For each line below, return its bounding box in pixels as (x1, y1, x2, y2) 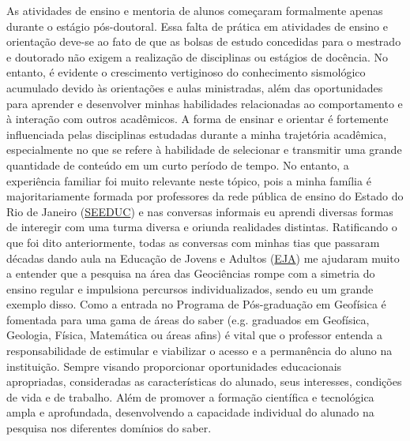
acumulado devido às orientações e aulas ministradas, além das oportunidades (6, 79, 383, 95)
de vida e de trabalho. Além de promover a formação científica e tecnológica (6, 388, 374, 405)
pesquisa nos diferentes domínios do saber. (6, 420, 212, 436)
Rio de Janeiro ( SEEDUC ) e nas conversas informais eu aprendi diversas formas (6, 203, 393, 219)
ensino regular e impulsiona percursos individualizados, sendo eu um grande (6, 280, 374, 297)
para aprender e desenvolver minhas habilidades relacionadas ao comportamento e (6, 95, 403, 111)
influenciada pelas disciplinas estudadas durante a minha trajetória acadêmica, (6, 125, 387, 142)
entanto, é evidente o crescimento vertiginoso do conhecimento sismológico (6, 64, 366, 80)
